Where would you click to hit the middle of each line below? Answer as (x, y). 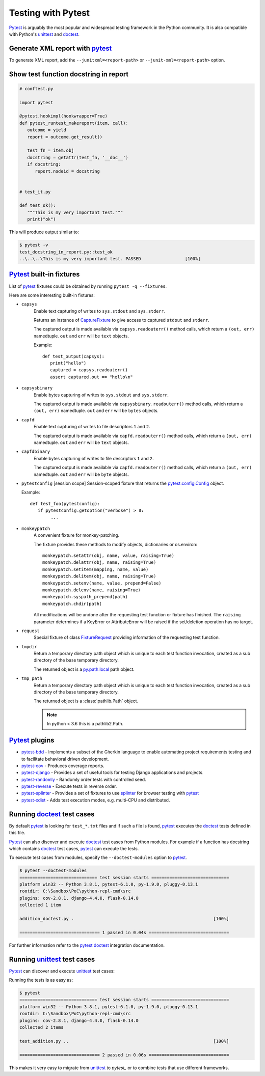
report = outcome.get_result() (65, 137)
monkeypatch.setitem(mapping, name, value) (95, 569)
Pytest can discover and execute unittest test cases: (62, 971)
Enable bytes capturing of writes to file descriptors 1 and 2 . (94, 458)
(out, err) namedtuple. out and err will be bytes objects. (96, 411)
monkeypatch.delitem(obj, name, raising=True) (99, 576)
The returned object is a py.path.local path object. (84, 669)
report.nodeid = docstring (67, 171)
